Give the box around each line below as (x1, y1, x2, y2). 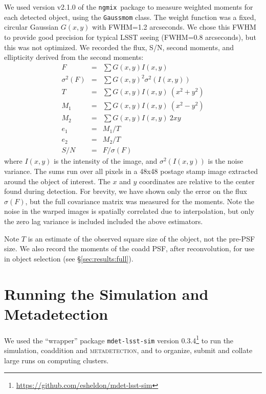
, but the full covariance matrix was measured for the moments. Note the (25, 195, 255, 206)
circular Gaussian (4, 21, 59, 32)
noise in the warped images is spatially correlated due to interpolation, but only (4, 206, 254, 216)
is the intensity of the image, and (53, 156, 158, 166)
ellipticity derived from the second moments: (4, 52, 144, 62)
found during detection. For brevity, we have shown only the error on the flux (4, 186, 248, 196)
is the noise (208, 156, 243, 166)
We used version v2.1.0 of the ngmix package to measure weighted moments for (4, 2, 253, 12)
